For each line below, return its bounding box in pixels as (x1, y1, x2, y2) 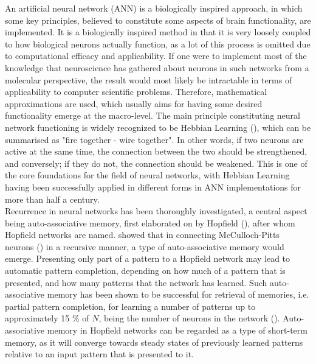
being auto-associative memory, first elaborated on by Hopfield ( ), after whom (5, 216, 295, 229)
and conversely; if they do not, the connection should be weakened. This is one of (5, 156, 307, 169)
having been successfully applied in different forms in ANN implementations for (5, 180, 301, 193)
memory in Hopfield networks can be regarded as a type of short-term (47, 324, 307, 337)
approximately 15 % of (5, 312, 89, 324)
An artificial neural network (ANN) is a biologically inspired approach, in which (5, 2, 303, 14)
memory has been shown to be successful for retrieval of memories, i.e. (47, 288, 309, 301)
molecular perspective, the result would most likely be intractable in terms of (5, 73, 292, 86)
